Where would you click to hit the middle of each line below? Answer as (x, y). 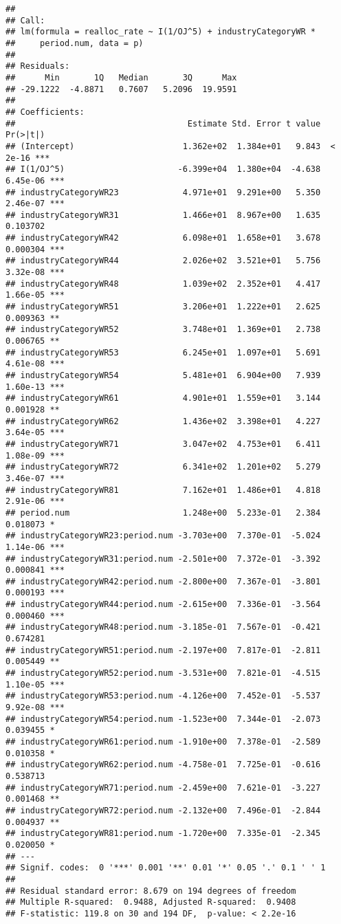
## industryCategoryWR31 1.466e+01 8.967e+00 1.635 (163, 215)
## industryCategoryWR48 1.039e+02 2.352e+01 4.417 (163, 284)
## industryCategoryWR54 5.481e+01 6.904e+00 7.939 (163, 375)
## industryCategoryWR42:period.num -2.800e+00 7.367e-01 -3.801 (163, 581)
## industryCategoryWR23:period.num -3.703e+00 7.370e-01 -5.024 (163, 536)
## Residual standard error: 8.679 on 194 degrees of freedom (151, 891)
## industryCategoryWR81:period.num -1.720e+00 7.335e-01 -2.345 (163, 834)
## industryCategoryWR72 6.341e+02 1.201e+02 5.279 (163, 467)
